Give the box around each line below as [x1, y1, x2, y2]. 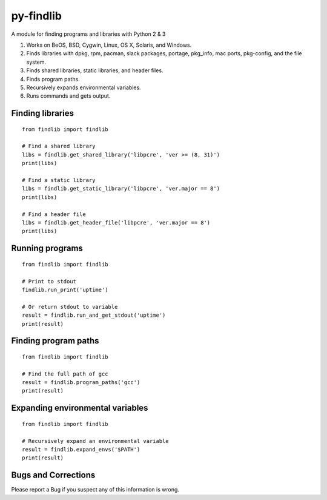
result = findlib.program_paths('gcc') [22, 379, 140, 386]
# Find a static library [22, 177, 96, 184]
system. [26, 58, 47, 66]
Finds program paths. [26, 75, 80, 83]
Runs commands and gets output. [26, 92, 111, 100]
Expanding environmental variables [11, 403, 148, 413]
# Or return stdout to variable [22, 303, 118, 310]
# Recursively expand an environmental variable [22, 437, 169, 444]
